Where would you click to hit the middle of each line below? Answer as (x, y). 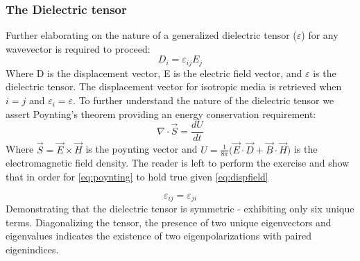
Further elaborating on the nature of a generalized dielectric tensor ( (151, 35)
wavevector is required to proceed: (78, 48)
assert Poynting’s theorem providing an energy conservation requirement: (161, 113)
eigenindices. (32, 249)
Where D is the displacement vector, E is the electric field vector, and (154, 73)
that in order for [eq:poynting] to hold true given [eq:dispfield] (137, 176)
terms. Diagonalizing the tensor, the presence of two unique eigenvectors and (169, 222)
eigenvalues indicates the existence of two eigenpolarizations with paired (158, 236)
